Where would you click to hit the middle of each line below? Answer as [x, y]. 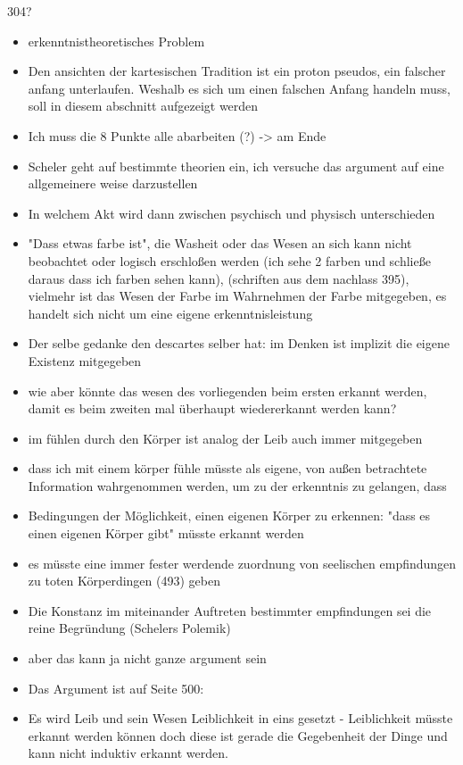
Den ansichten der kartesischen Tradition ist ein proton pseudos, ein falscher [237, 71]
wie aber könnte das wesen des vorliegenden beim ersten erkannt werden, [227, 391]
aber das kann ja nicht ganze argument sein [147, 658]
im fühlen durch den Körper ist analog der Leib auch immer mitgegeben [225, 438]
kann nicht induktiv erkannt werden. [128, 753]
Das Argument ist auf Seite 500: [116, 688]
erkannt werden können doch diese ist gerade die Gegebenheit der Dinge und [238, 735]
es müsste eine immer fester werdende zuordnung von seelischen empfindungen [242, 563]
